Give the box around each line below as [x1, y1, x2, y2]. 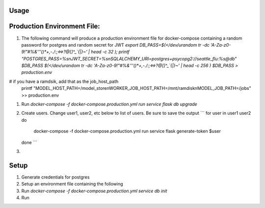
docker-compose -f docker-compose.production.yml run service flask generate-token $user [33, 128, 221, 134]
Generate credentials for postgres [21, 174, 90, 180]
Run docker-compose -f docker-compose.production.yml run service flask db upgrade [21, 101, 197, 107]
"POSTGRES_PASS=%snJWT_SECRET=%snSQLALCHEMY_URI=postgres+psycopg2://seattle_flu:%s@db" [21, 55, 237, 61]
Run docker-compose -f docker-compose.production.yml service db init [21, 188, 167, 194]
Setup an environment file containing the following [21, 181, 123, 187]
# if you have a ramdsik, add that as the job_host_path [9, 78, 119, 84]
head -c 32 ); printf [91, 49, 130, 55]
